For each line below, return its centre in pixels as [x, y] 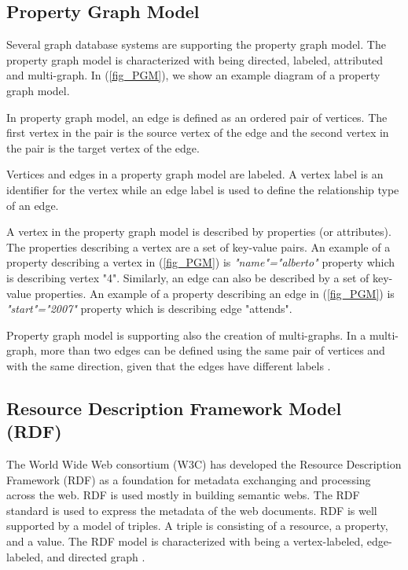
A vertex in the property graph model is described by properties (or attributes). [199, 232]
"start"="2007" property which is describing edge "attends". [149, 309]
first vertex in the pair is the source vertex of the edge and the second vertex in [198, 132]
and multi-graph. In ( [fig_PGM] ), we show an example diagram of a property [193, 75]
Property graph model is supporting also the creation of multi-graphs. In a [186, 335]
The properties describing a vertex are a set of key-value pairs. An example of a [198, 246]
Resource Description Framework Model [174, 408]
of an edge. [33, 205]
